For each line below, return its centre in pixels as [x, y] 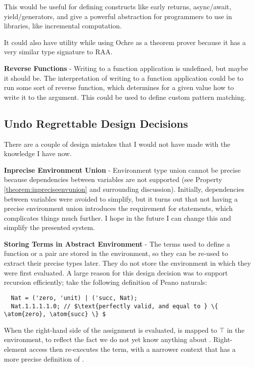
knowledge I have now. [38, 153]
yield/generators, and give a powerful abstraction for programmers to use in [118, 16]
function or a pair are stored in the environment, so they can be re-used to [116, 253]
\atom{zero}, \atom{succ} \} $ [55, 314]
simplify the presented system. [50, 227]
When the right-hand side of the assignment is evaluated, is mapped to [111, 330]
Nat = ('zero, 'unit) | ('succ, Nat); [74, 298]
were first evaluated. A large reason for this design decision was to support [116, 272]
